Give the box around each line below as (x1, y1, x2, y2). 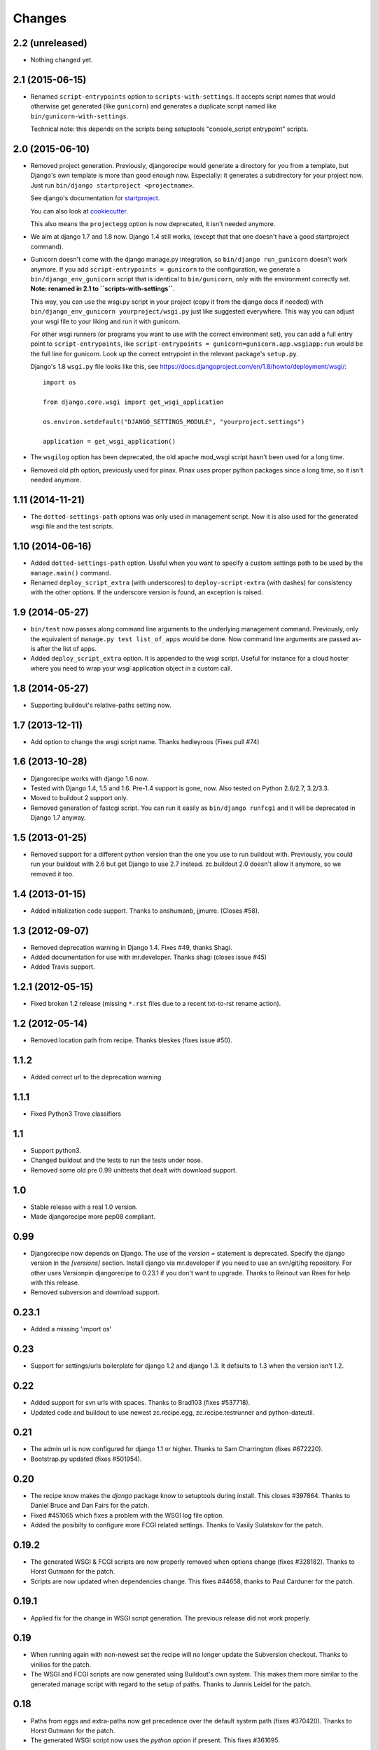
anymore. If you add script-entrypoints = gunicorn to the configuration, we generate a (30, 265, 300, 273)
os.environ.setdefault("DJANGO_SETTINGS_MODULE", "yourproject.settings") (43, 418, 305, 426)
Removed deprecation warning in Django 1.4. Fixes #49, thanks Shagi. (30, 943, 232, 951)
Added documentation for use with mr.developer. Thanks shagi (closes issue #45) (30, 953, 267, 961)
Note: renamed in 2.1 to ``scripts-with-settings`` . (30, 284, 175, 293)
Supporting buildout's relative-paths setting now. (30, 701, 171, 709)
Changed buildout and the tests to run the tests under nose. (30, 1156, 203, 1165)
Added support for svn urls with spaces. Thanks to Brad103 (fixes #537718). (30, 1399, 251, 1407)
